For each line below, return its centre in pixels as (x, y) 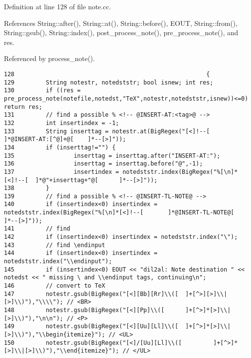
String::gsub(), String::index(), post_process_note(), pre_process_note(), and (121, 32)
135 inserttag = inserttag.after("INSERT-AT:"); (112, 156)
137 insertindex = (62, 172)
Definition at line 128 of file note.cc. (58, 6)
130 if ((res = (42, 91)
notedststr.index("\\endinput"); (58, 262)
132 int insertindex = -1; (62, 123)
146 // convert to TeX (55, 286)
